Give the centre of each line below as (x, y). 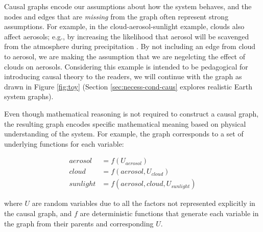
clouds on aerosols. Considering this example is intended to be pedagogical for (126, 66)
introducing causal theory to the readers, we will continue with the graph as (123, 76)
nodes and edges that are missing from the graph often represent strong (116, 16)
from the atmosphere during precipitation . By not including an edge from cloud (130, 46)
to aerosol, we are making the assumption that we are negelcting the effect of (125, 56)
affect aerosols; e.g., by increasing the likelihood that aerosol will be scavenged (127, 36)
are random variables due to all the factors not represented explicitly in (144, 203)
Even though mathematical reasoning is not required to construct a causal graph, (131, 113)
